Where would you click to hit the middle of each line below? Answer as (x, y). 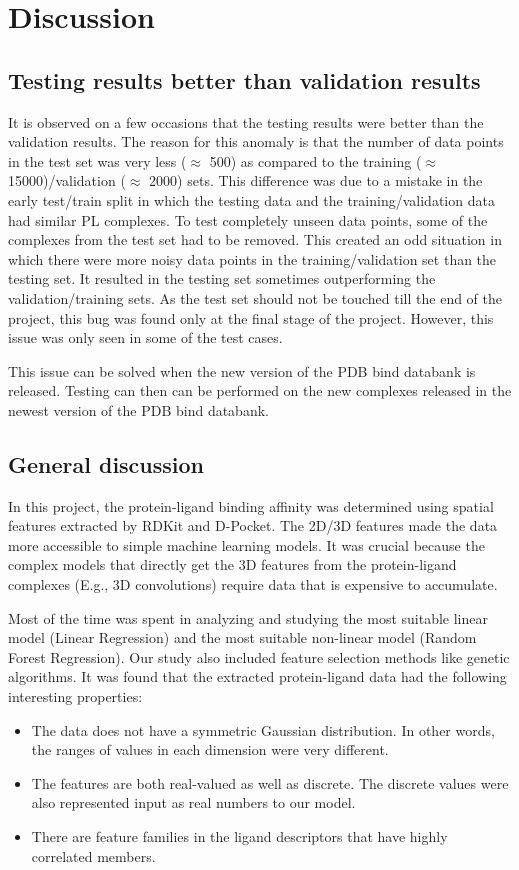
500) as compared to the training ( (315, 160)
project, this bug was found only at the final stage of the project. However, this (251, 317)
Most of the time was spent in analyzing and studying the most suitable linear (248, 617)
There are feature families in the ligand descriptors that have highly (239, 836)
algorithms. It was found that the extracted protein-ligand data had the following (257, 676)
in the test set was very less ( (97, 160)
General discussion (106, 463)
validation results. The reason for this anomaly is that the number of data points (256, 141)
